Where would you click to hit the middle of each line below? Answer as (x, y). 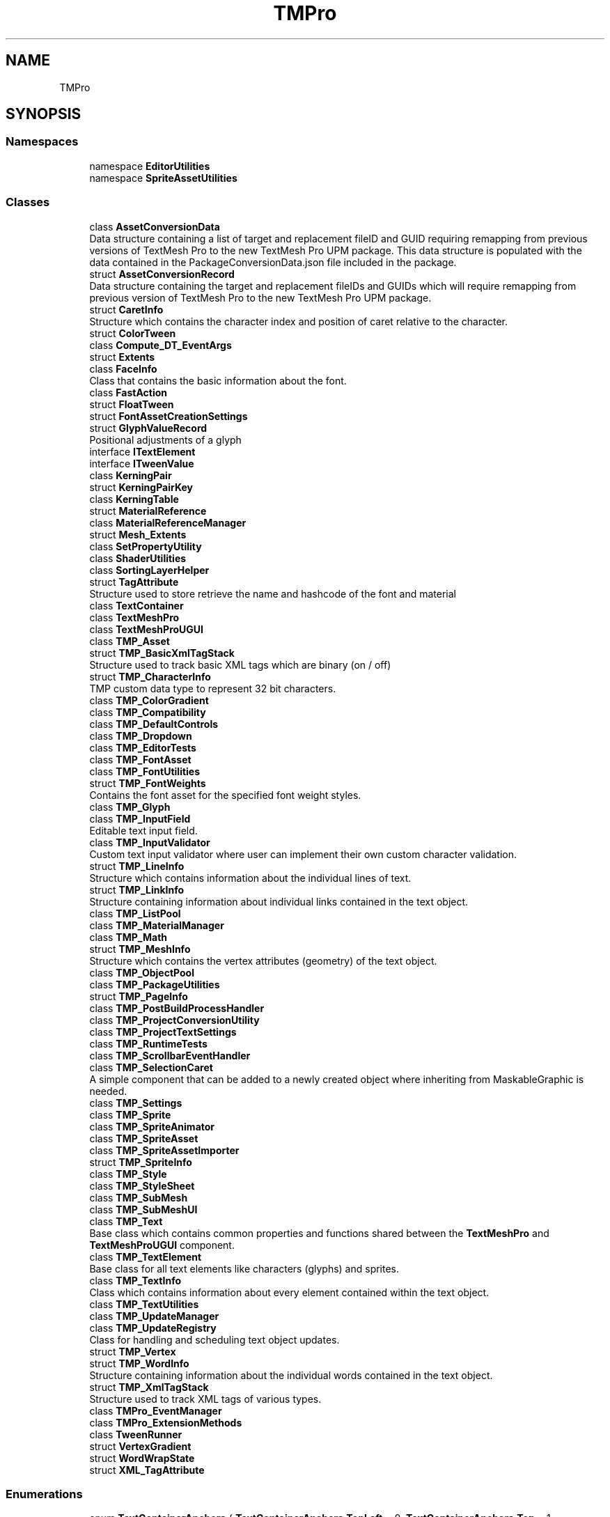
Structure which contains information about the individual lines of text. (250, 878)
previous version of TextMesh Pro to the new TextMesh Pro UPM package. (260, 297)
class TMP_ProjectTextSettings (163, 1032)
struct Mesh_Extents (138, 534)
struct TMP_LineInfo (137, 866)
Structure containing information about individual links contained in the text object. (279, 901)
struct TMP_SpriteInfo (141, 1162)
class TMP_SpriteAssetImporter (164, 1150)
